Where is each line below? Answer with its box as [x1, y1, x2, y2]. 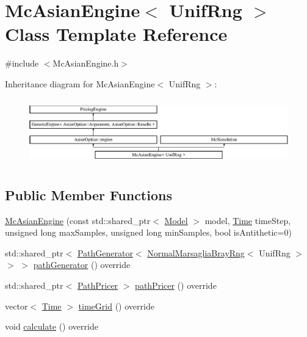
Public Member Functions [5, 185, 172, 204]
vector [5, 299, 28, 312]
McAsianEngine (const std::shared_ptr [5, 214, 151, 226]
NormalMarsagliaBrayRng [147, 246, 245, 259]
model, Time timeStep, [204, 214, 291, 226]
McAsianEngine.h [52, 57, 119, 70]
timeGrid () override [78, 299, 154, 312]
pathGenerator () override [33, 258, 131, 271]
